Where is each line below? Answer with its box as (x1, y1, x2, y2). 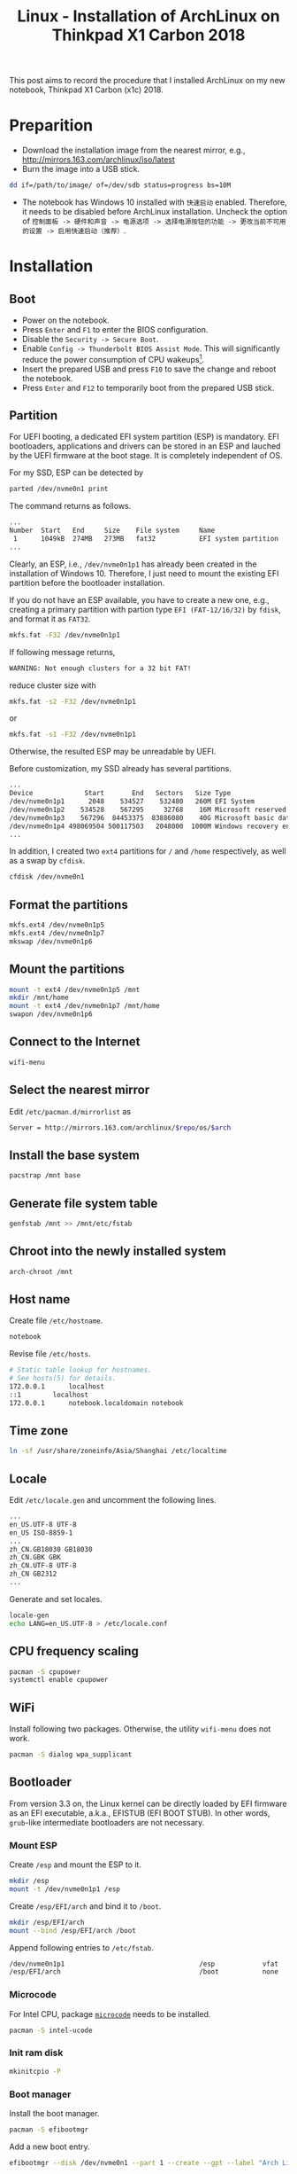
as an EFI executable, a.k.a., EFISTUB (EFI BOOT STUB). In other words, (9, 1807, 270, 1818)
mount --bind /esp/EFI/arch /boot (9, 1926, 137, 1935)
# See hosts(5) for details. (9, 1374, 117, 1383)
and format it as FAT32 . (9, 614, 91, 624)
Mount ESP (9, 1839, 57, 1851)
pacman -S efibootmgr (9, 2125, 89, 2134)
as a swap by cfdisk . (9, 856, 86, 866)
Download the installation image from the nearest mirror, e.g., (21, 145, 246, 156)
